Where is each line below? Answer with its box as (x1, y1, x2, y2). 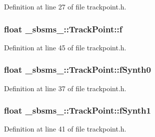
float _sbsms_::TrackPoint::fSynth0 (4, 63, 151, 76)
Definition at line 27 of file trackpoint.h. (4, 1, 126, 11)
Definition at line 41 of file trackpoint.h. (4, 124, 126, 134)
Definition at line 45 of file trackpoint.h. (4, 42, 126, 52)
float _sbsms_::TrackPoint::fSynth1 (4, 104, 151, 117)
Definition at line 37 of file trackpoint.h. (4, 83, 126, 93)
